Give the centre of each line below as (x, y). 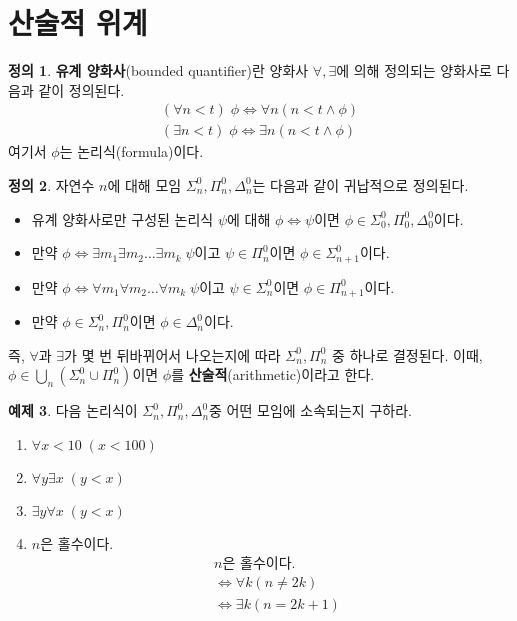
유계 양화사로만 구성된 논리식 (122, 218)
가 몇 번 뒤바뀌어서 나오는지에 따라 (172, 354)
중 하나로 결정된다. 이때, (407, 354)
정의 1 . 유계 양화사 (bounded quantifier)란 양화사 (158, 70)
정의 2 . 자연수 (51, 184)
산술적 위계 (78, 22)
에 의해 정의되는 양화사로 (414, 70)
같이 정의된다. (81, 89)
